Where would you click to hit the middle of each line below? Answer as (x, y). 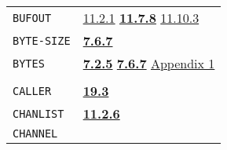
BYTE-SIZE (42, 40)
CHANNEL (35, 134)
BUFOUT (32, 18)
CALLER (32, 91)
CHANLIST (38, 113)
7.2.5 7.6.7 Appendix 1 (149, 63)
